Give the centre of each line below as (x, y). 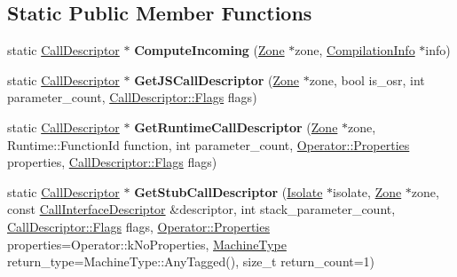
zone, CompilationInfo (355, 50)
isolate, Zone (367, 191)
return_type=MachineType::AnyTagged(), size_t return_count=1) (191, 261)
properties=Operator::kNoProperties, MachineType (147, 244)
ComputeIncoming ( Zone (209, 50)
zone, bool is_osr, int (367, 79)
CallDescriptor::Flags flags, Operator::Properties (138, 226)
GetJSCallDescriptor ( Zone (217, 79)
